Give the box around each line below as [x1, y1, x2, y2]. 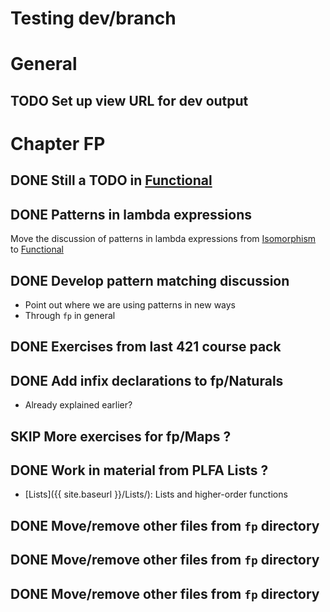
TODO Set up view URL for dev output [10, 92, 249, 109]
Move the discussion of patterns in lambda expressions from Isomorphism [10, 233, 317, 245]
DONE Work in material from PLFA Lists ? [10, 462, 269, 479]
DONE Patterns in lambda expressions [10, 206, 252, 223]
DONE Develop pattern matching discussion [10, 272, 290, 289]
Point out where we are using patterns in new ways [24, 298, 237, 311]
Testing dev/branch [10, 7, 177, 30]
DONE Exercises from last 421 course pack [10, 338, 282, 356]
